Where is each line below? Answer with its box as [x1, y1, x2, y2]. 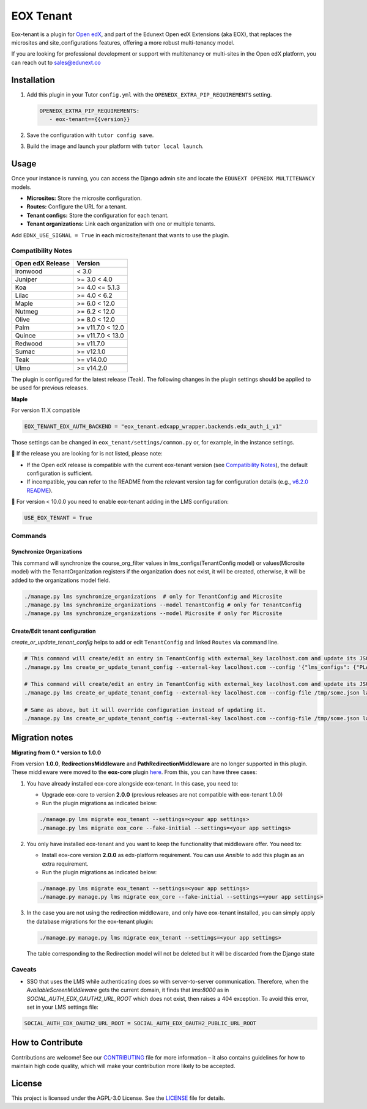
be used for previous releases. [11, 384, 88, 391]
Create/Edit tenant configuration [11, 627, 96, 635]
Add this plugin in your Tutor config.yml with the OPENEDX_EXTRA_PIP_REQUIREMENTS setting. [26, 90, 272, 98]
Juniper [15, 275, 37, 284]
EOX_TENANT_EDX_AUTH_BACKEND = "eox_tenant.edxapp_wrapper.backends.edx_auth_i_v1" [24, 422, 283, 430]
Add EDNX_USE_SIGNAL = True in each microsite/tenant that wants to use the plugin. [11, 231, 229, 238]
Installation [11, 75, 55, 85]
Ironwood [15, 267, 43, 275]
